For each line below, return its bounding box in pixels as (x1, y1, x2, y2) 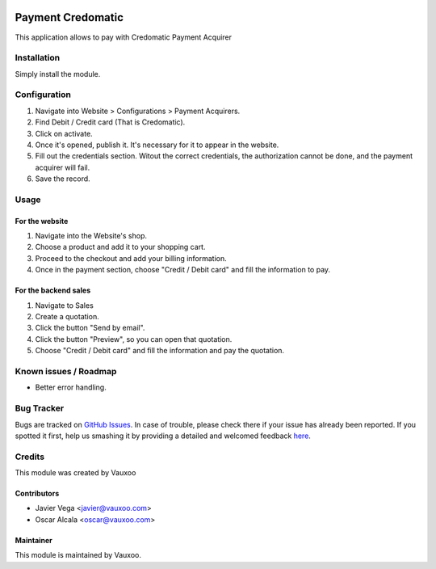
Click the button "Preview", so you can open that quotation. (35, 334, 233, 344)
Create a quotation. (35, 312, 100, 322)
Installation (15, 53, 61, 64)
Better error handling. (35, 382, 107, 392)
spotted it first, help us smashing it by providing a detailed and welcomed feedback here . (15, 431, 311, 440)
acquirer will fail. (35, 162, 90, 172)
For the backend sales (15, 285, 91, 295)
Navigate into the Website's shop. (35, 231, 148, 241)
